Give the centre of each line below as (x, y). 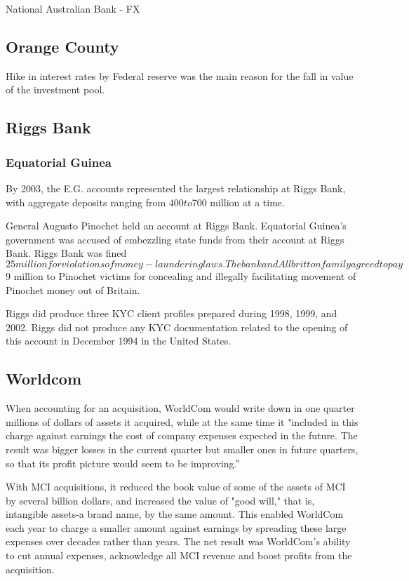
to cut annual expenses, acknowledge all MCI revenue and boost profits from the (179, 555)
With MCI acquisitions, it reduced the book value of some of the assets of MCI (176, 487)
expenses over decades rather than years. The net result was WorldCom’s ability (178, 541)
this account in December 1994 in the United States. (119, 341)
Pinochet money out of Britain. (73, 289)
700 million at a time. (238, 202)
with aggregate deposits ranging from (86, 202)
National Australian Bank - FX (73, 8)
